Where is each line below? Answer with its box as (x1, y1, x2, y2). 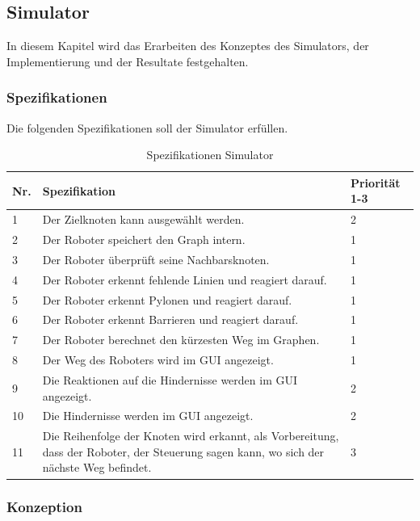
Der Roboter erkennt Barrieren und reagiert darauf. (42, 311, 299, 328)
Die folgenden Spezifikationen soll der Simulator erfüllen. (6, 119, 288, 136)
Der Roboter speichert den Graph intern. (42, 231, 246, 248)
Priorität (350, 174, 401, 191)
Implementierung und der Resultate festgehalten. (6, 53, 249, 69)
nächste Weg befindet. (42, 459, 152, 476)
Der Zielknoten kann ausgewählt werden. (42, 211, 245, 228)
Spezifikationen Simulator (146, 146, 274, 163)
